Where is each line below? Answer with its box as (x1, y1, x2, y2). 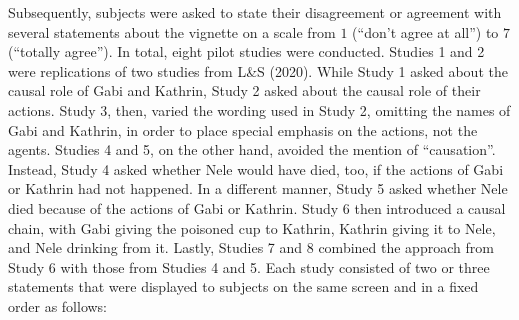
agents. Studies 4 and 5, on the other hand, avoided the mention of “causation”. (8, 139, 496, 160)
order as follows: (8, 295, 108, 316)
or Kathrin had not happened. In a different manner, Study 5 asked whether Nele (8, 178, 508, 199)
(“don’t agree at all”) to (352, 21, 499, 42)
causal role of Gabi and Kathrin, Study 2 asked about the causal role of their (8, 80, 481, 101)
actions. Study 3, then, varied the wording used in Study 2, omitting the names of (8, 99, 511, 120)
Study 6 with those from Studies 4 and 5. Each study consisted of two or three (8, 256, 490, 277)
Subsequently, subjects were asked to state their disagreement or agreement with (8, 2, 502, 22)
